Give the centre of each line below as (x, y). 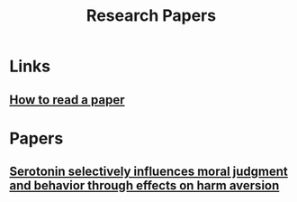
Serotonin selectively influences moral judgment (148, 172)
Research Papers (151, 16)
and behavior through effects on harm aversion (144, 186)
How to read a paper (67, 100)
